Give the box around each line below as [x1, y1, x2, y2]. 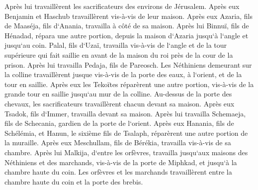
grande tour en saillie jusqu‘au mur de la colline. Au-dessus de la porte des [4, 89, 232, 99]
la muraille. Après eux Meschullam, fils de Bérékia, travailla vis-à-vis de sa [4, 137, 231, 148]
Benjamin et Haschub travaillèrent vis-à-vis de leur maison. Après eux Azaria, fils [4, 10, 253, 21]
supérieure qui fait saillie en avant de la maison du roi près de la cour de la [4, 49, 233, 60]
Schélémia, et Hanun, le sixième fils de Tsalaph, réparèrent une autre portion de [4, 127, 248, 138]
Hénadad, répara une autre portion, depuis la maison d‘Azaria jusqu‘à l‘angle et [4, 30, 249, 40]
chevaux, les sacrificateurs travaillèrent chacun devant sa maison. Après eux [4, 98, 235, 108]
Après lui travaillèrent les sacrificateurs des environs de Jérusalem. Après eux [4, 1, 240, 11]
